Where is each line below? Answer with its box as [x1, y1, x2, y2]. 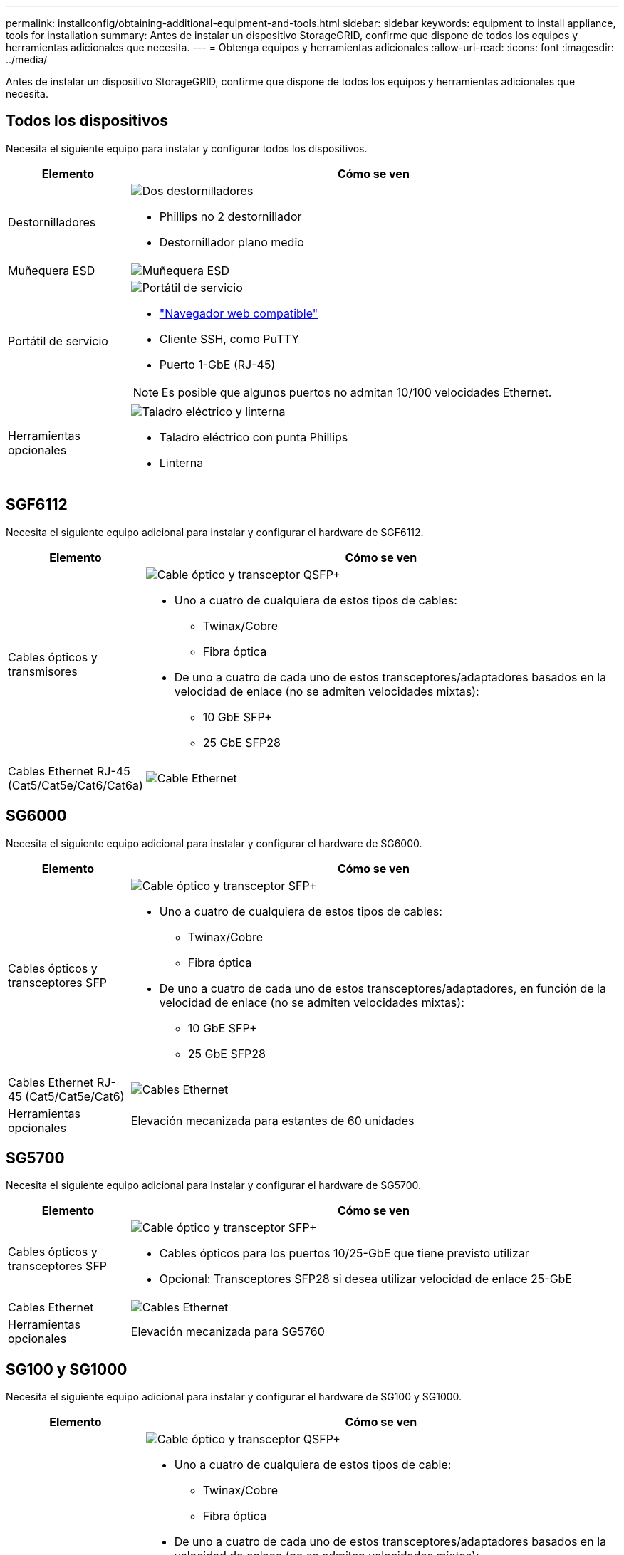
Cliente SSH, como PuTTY [159, 331, 299, 346]
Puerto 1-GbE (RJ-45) [159, 357, 276, 372]
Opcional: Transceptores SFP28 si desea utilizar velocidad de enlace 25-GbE [159, 1272, 573, 1287]
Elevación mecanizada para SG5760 [130, 1324, 325, 1339]
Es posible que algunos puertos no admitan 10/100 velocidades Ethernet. [161, 384, 552, 399]
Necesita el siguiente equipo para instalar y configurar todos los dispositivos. [6, 142, 368, 155]
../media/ [6, 53, 48, 66]
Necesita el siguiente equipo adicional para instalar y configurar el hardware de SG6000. [6, 837, 422, 849]
